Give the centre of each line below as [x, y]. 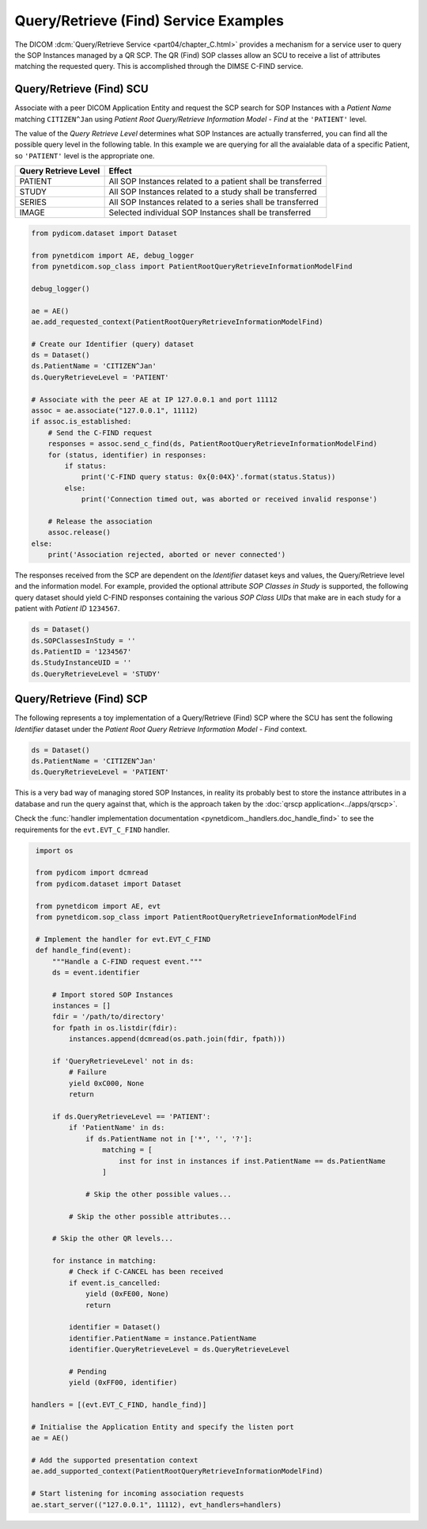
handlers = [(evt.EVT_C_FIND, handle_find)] [119, 1405]
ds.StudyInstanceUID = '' [81, 663]
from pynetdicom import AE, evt [98, 906]
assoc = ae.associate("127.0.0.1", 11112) [115, 411]
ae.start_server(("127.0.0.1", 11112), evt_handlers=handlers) [157, 1504]
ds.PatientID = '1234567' [81, 652]
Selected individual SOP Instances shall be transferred [210, 212]
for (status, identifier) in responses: [127, 455]
